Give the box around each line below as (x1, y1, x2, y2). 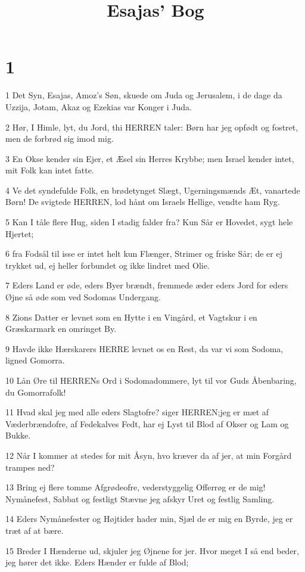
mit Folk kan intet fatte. (5, 164, 94, 176)
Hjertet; (5, 227, 34, 240)
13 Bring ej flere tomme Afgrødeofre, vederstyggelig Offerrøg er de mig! (5, 481, 266, 493)
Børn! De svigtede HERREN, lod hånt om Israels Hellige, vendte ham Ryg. (5, 195, 280, 208)
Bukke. (5, 429, 31, 442)
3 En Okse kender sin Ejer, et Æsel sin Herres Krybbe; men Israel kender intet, (5, 152, 294, 164)
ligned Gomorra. (5, 354, 65, 366)
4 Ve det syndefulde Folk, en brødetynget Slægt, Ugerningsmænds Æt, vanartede (5, 184, 300, 196)
